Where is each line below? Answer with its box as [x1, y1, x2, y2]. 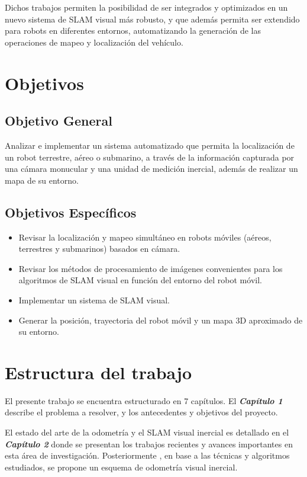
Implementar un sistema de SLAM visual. [18, 293, 170, 306]
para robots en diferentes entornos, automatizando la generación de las [5, 24, 261, 37]
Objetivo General [5, 111, 112, 130]
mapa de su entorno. [5, 174, 79, 186]
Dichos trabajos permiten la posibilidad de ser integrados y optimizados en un [5, 1, 288, 13]
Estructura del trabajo [5, 360, 192, 384]
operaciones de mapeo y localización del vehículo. [5, 36, 183, 48]
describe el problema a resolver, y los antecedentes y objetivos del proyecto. [5, 406, 278, 418]
